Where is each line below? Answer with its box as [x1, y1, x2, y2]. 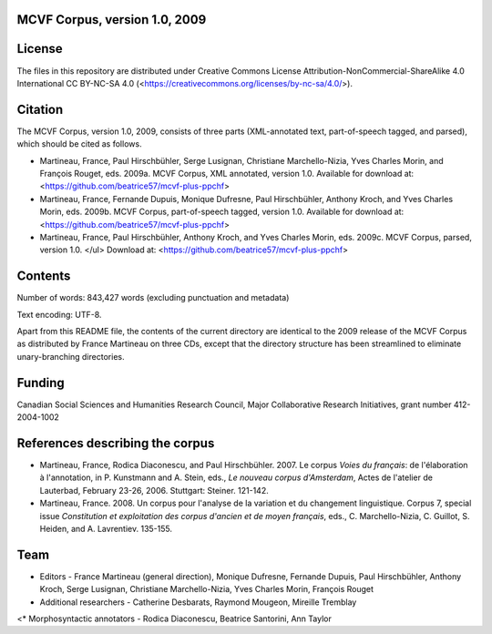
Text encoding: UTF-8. [16, 309, 102, 320]
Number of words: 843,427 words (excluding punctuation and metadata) [16, 292, 290, 303]
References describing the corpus [16, 435, 215, 451]
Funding [16, 374, 66, 391]
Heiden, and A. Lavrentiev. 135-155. [39, 523, 173, 534]
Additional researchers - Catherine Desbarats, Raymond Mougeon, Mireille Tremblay [39, 597, 357, 608]
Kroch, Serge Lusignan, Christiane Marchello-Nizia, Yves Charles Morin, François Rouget [39, 584, 374, 595]
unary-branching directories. [16, 351, 125, 362]
